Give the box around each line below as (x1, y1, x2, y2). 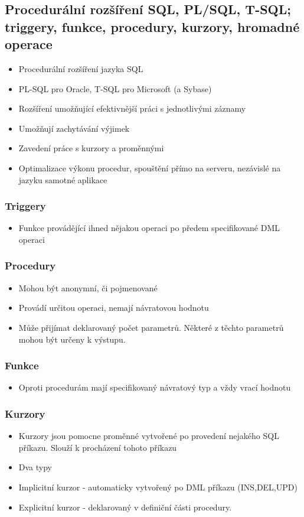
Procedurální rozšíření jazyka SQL (18, 62, 143, 74)
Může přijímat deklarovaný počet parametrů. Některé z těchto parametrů (18, 321, 284, 333)
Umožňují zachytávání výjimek (18, 122, 130, 134)
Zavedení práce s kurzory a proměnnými (18, 142, 164, 154)
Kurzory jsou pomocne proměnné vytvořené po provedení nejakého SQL (18, 430, 279, 442)
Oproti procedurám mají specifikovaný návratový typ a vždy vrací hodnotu (18, 381, 291, 394)
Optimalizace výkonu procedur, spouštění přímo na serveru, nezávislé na (18, 161, 281, 174)
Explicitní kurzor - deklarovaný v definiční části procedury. (18, 500, 232, 513)
